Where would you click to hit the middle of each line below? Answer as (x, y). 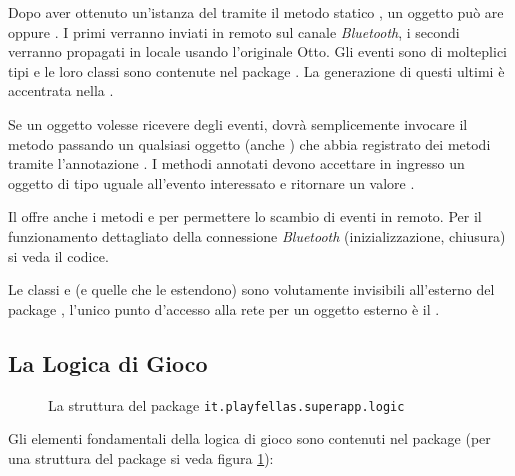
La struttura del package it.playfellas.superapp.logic (226, 404)
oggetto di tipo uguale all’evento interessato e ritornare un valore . (211, 182)
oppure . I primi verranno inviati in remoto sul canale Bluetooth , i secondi (234, 31)
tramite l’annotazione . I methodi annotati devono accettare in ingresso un (236, 163)
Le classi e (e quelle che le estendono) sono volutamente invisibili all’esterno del (251, 289)
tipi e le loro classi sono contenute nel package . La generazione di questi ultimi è (256, 70)
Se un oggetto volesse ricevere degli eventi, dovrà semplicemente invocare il (238, 123)
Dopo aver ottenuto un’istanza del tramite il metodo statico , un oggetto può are (256, 12)
